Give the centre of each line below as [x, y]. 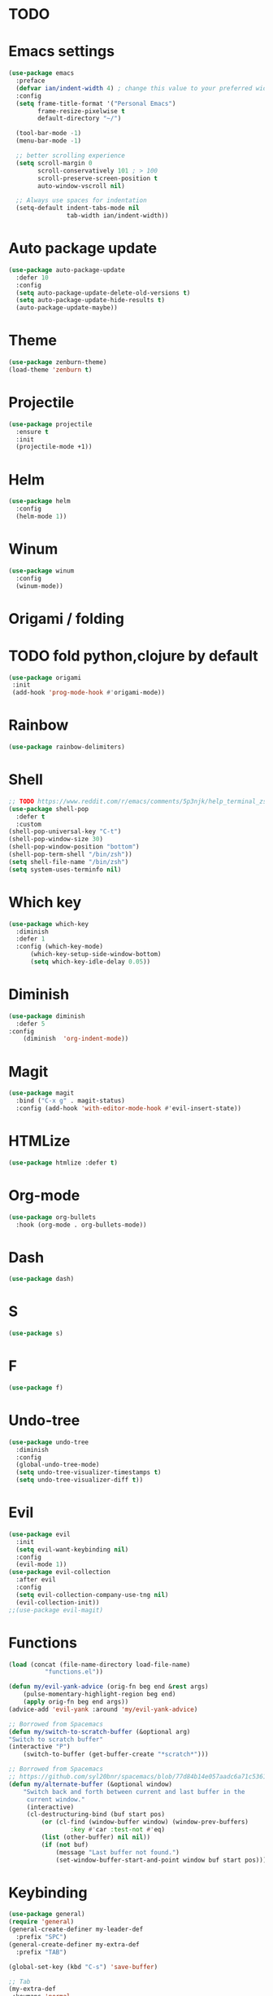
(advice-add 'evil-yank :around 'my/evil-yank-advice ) [103, 1709]
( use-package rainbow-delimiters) [67, 747]
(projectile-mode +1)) [54, 447]
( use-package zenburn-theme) [58, 362]
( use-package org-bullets [52, 1217]
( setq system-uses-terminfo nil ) [65, 869]
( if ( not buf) [65, 1845]
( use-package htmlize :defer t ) [63, 1163]
